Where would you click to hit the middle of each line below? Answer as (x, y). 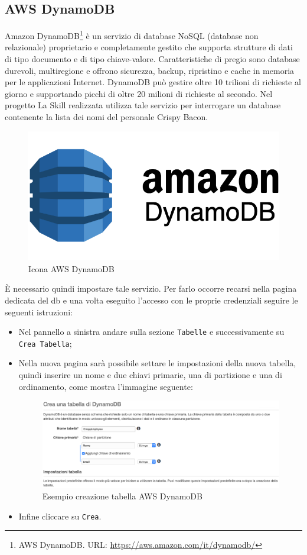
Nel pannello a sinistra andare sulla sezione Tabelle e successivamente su (151, 332)
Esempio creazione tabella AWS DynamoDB (122, 496)
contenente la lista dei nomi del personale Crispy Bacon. (107, 117)
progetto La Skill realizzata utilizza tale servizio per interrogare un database (143, 105)
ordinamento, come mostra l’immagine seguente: (106, 386)
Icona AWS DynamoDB (71, 268)
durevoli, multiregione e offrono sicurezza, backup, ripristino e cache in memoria (150, 70)
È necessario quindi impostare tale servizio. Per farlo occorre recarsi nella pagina (151, 288)
